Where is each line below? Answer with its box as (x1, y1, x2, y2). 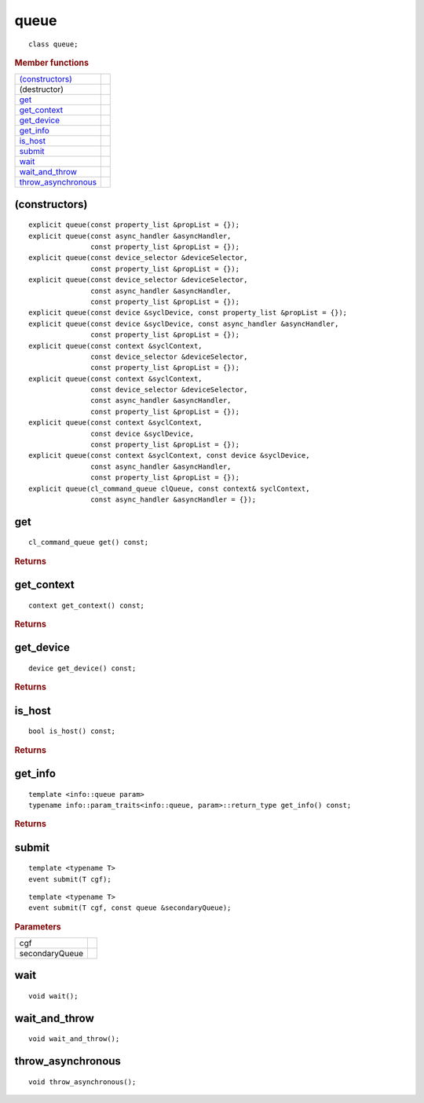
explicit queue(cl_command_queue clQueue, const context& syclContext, (28, 484, 310, 493)
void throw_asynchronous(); (28, 1077, 137, 1087)
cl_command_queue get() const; (28, 538, 149, 547)
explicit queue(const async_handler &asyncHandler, (28, 232, 232, 240)
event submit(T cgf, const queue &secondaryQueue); (28, 904, 232, 912)
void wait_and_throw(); (28, 1035, 120, 1043)
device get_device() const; (28, 663, 137, 673)
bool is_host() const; (28, 727, 116, 736)
